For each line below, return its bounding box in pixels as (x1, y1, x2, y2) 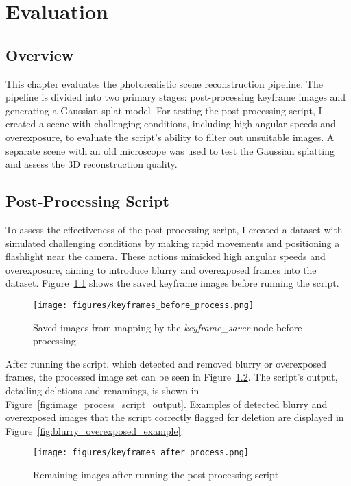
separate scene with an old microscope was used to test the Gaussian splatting (5, 143, 335, 157)
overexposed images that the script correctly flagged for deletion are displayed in (5, 410, 344, 424)
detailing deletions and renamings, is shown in (5, 383, 199, 397)
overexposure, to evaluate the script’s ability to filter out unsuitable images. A (5, 129, 335, 144)
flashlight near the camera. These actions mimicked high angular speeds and (5, 249, 326, 264)
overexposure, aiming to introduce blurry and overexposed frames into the (5, 262, 317, 277)
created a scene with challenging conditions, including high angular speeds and (5, 116, 336, 131)
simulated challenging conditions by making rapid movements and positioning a (5, 235, 340, 250)
